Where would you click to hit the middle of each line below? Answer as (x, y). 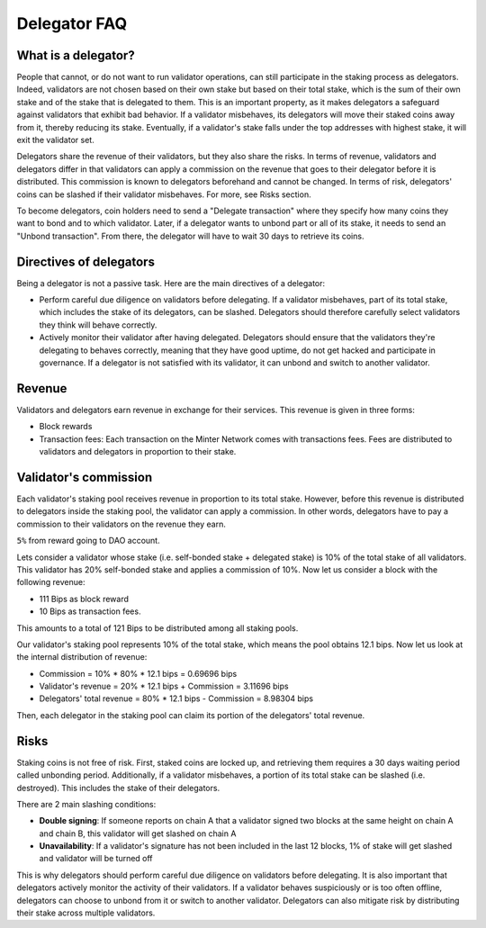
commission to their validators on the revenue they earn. (121, 524)
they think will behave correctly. (98, 325)
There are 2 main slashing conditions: (86, 804)
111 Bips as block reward (84, 599)
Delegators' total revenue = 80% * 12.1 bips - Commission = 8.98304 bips (176, 698)
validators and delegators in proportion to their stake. (138, 452)
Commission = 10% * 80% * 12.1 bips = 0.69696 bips (138, 673)
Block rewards (66, 427)
